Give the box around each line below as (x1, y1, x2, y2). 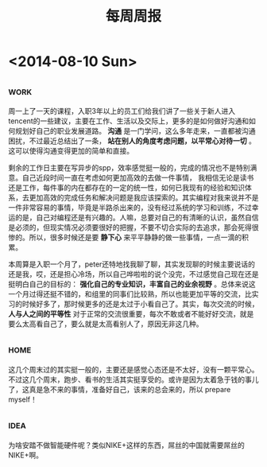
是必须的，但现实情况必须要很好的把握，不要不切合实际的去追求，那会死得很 (8, 223, 259, 232)
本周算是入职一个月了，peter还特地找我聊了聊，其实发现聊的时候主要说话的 (8, 259, 256, 269)
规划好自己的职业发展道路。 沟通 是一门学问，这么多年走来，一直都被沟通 (14, 126, 256, 135)
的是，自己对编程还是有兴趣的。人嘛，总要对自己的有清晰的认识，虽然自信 (14, 212, 259, 222)
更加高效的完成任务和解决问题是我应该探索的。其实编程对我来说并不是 (29, 193, 259, 202)
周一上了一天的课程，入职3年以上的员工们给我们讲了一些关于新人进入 (8, 107, 236, 115)
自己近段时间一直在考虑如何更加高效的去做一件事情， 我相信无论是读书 (21, 173, 254, 182)
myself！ (8, 395, 38, 404)
